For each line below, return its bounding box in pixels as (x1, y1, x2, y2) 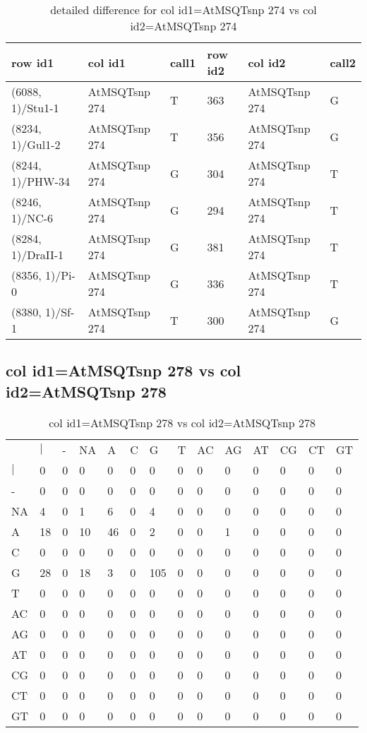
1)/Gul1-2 (11, 136, 61, 153)
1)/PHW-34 (11, 173, 70, 189)
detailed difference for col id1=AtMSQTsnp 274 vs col (50, 1, 317, 18)
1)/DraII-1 (11, 246, 64, 263)
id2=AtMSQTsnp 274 (130, 18, 237, 34)
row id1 (11, 54, 54, 71)
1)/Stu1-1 (11, 100, 59, 116)
